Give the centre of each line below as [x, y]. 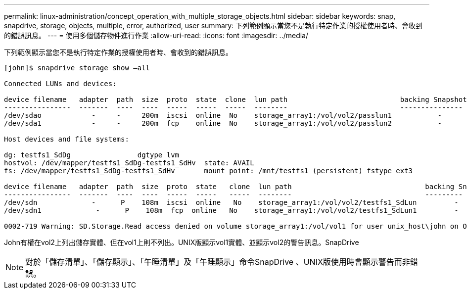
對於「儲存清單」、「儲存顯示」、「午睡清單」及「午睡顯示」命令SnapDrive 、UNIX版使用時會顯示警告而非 [218, 262]
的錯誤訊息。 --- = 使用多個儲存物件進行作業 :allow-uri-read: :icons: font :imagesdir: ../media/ [156, 35]
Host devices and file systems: [67, 139]
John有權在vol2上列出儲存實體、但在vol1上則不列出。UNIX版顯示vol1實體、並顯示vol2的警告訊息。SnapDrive [182, 242]
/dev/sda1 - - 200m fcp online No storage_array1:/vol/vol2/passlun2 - [223, 123]
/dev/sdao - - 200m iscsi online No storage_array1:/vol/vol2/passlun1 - [223, 115]
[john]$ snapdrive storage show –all [77, 68]
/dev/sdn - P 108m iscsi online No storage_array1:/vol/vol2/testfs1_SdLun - [231, 202]
